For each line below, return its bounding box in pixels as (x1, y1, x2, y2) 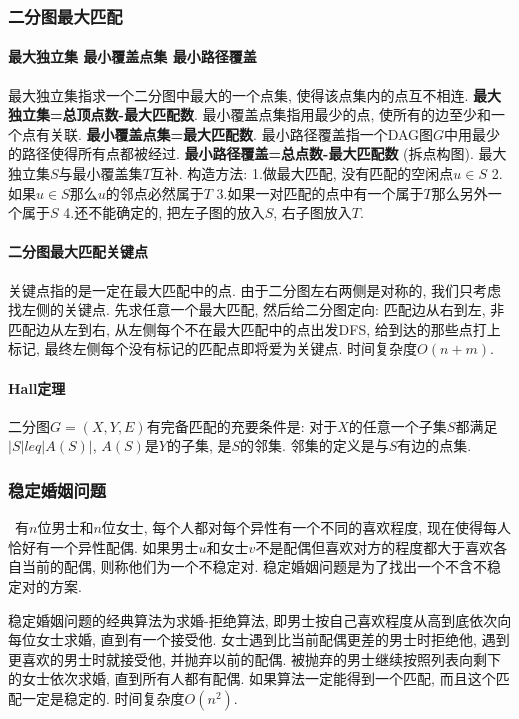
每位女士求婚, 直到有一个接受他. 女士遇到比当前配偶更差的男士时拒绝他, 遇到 (8, 629, 510, 650)
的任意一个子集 (348, 415, 447, 436)
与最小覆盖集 (58, 163, 143, 184)
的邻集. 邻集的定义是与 (240, 435, 389, 456)
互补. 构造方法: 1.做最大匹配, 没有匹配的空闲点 (150, 163, 454, 184)
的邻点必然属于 (105, 182, 204, 203)
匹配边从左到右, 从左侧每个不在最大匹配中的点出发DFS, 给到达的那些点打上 (8, 318, 501, 339)
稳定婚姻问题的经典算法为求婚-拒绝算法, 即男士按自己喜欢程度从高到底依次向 (8, 609, 512, 630)
